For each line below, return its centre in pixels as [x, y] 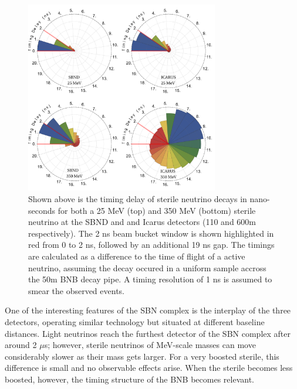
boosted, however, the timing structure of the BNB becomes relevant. [130, 379]
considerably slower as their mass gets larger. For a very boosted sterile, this [142, 356]
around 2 [21, 345]
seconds [42, 210]
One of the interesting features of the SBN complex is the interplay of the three [148, 310]
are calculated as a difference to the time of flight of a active [137, 256]
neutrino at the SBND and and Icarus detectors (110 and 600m [142, 222]
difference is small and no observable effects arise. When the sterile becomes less [149, 368]
